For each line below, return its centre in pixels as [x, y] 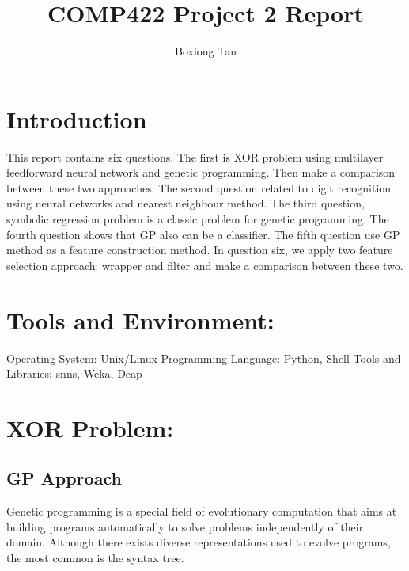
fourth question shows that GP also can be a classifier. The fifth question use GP [203, 234]
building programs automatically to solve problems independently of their [185, 526]
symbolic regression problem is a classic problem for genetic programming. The [198, 219]
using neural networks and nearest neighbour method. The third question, [186, 203]
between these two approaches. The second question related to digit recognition [199, 187]
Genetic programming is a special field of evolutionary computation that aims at [202, 511]
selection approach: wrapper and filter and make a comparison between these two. [205, 265]
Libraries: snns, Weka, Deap [74, 373]
